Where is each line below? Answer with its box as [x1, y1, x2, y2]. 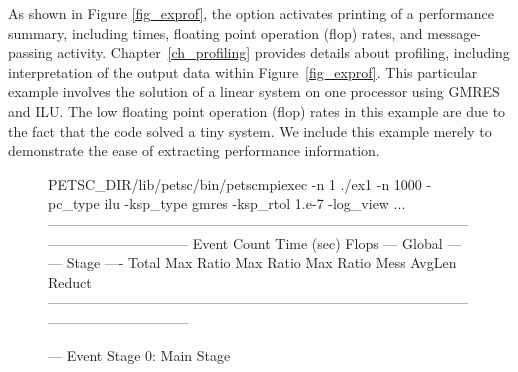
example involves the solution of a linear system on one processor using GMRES [8, 81, 500, 102]
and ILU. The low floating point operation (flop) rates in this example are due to [8, 100, 506, 121]
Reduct [48, 271, 92, 292]
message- [427, 22, 482, 43]
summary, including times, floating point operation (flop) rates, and [8, 22, 423, 43]
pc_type [48, 193, 100, 214]
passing [8, 42, 53, 63]
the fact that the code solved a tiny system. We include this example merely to [8, 120, 492, 141]
